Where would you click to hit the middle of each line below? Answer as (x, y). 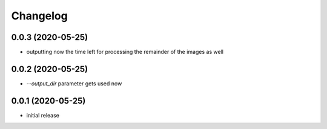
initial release (43, 115)
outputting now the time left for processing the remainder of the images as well (125, 52)
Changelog (39, 16)
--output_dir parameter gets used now (74, 83)
